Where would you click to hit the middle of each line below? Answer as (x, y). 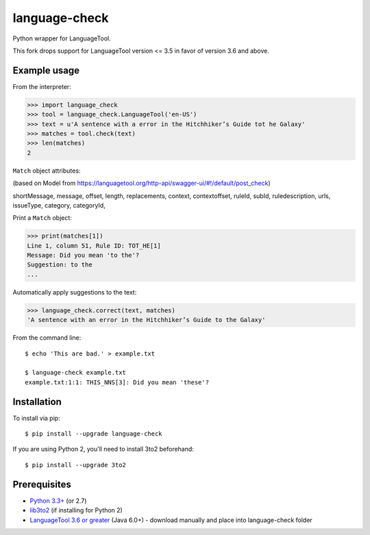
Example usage (46, 70)
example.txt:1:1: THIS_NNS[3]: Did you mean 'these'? (117, 382)
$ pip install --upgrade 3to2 (76, 465)
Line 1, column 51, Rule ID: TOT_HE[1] (94, 246)
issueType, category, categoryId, (59, 205)
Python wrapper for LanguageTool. (62, 38)
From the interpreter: (42, 86)
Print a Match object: (42, 218)
